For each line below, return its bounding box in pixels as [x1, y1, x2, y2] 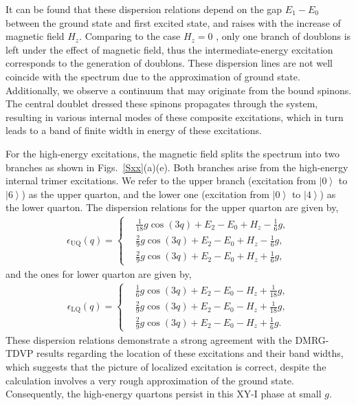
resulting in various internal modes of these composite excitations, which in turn [5, 109, 344, 124]
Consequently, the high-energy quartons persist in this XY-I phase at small [5, 386, 322, 401]
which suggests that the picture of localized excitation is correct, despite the [5, 359, 326, 373]
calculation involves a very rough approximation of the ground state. [5, 373, 294, 387]
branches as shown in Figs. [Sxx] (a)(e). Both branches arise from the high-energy [5, 160, 348, 174]
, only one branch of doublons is [216, 29, 351, 43]
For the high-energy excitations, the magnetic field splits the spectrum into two [5, 146, 340, 160]
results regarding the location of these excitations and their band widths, [36, 346, 344, 360]
